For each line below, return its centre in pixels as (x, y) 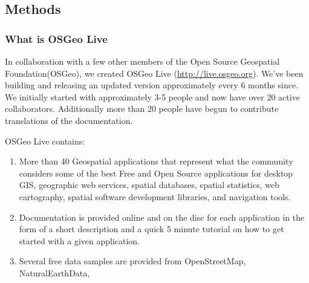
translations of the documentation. (69, 120)
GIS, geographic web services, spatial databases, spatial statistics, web (149, 185)
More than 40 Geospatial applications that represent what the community (156, 161)
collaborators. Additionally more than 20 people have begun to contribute (142, 109)
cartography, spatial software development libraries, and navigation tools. (155, 196)
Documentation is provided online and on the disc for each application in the (162, 217)
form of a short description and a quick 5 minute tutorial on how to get (151, 229)
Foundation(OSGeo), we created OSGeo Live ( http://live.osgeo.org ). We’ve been (154, 73)
